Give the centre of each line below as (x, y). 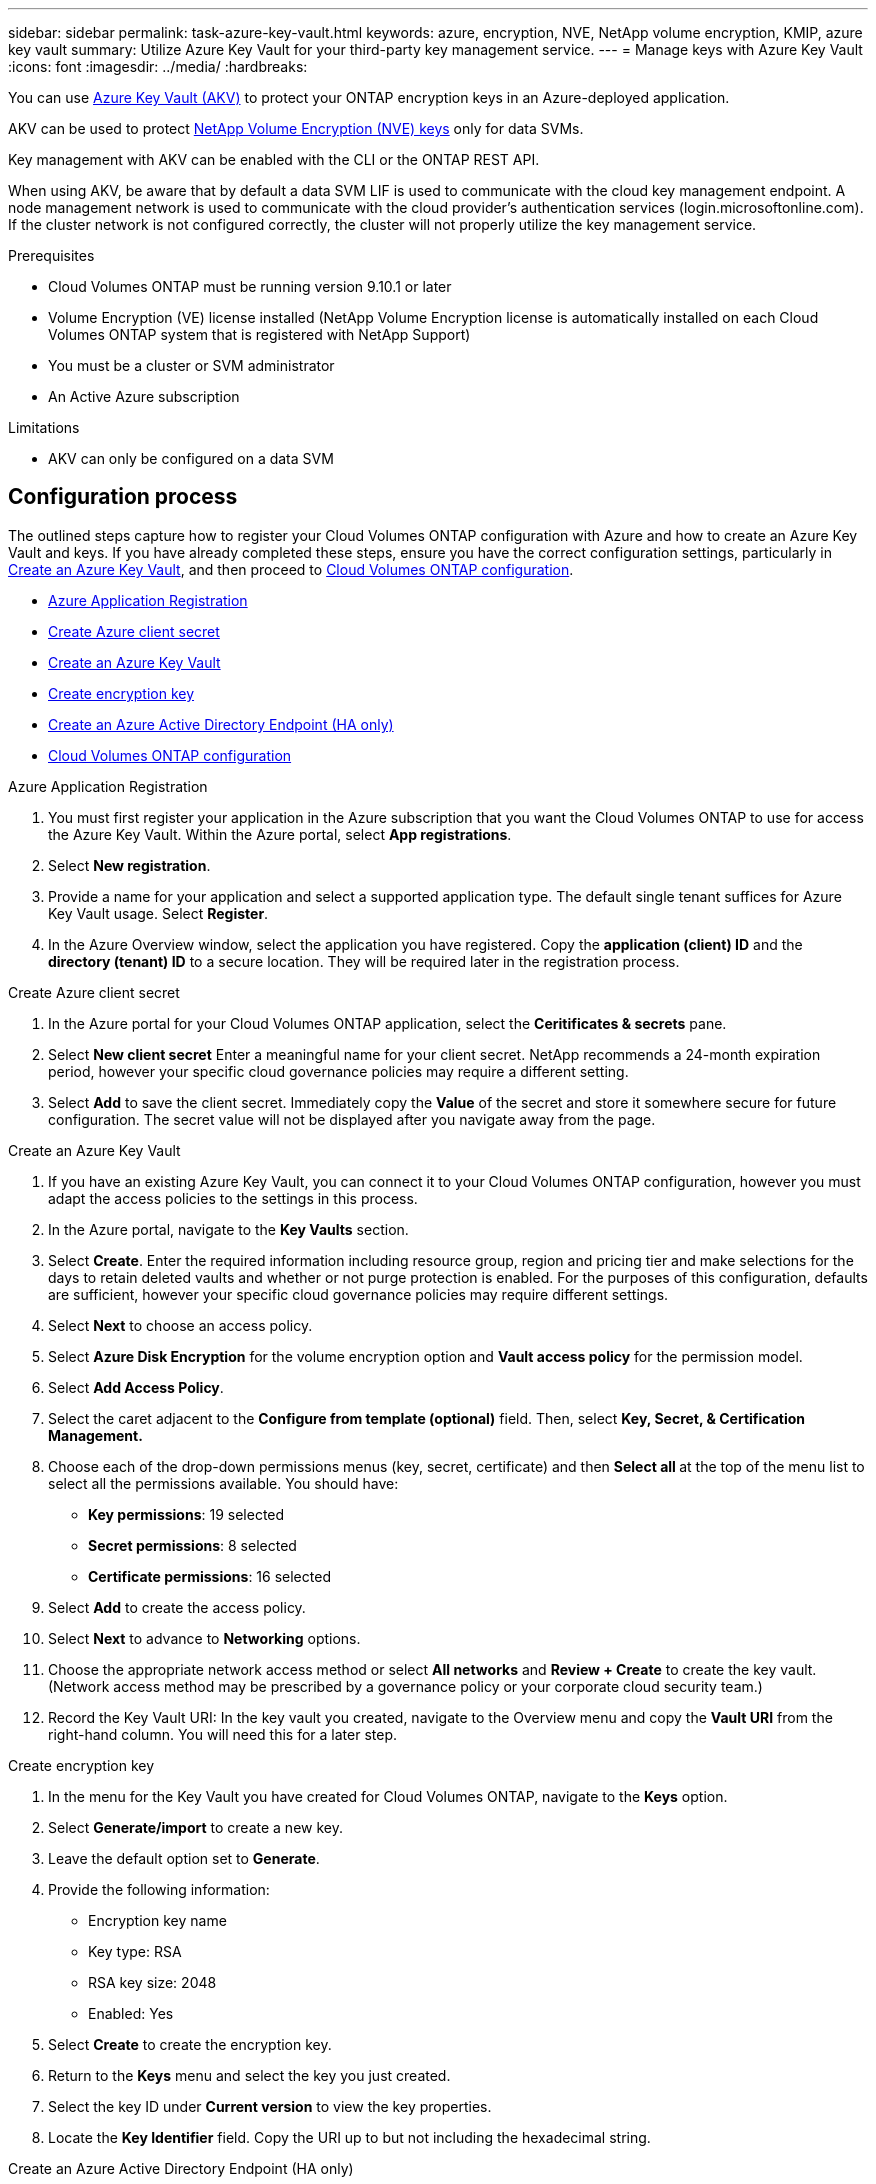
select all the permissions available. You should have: (223, 1483)
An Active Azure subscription (144, 396)
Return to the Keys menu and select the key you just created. (249, 2075)
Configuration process (123, 497)
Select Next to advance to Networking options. (204, 1638)
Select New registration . (129, 865)
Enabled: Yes (131, 2013)
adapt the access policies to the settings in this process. (233, 1198)
